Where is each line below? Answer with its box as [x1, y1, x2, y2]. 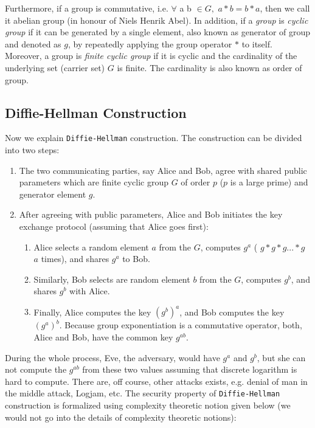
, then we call [260, 2, 310, 14]
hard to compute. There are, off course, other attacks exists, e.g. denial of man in [5, 374, 308, 387]
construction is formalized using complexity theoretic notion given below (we [5, 399, 291, 412]
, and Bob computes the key [179, 305, 285, 318]
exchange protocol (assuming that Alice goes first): [19, 219, 209, 232]
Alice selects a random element [33, 240, 149, 253]
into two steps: [5, 143, 60, 156]
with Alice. [69, 285, 110, 297]
